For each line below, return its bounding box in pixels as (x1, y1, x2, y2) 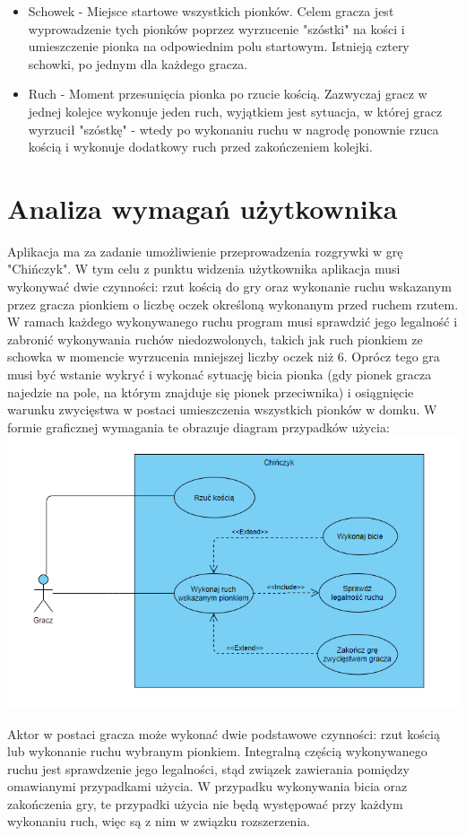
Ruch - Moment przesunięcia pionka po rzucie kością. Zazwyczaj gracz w (28, 84, 427, 103)
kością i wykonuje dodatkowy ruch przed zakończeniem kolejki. (28, 137, 373, 156)
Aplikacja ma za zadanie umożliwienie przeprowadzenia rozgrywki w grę (7, 241, 403, 260)
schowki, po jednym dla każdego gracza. (28, 54, 248, 73)
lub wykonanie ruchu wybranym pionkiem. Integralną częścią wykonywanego (7, 742, 427, 761)
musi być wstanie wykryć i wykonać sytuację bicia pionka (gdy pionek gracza (7, 365, 432, 384)
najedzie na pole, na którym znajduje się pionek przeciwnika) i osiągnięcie (7, 382, 414, 401)
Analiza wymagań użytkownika (7, 189, 398, 226)
